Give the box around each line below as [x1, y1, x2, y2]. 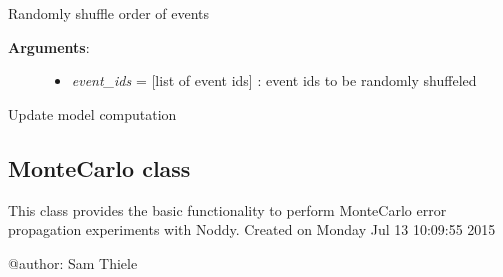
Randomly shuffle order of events [8, 3, 210, 23]
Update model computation [8, 103, 177, 124]
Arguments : [8, 36, 90, 57]
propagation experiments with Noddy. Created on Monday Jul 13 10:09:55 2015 [8, 219, 496, 240]
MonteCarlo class [8, 152, 191, 183]
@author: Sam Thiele [8, 252, 138, 273]
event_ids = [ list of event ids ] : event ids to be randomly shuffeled [71, 70, 477, 91]
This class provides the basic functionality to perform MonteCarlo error [8, 199, 447, 220]
